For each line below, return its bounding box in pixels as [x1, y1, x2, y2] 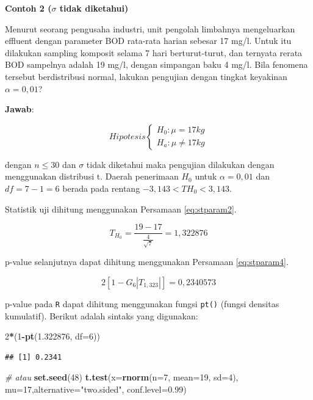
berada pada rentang [62, 181, 140, 194]
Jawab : [5, 103, 34, 115]
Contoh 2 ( [5, 2, 52, 14]
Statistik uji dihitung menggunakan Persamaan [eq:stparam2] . [5, 202, 237, 215]
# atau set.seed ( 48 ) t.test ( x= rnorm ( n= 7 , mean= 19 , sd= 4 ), [5, 371, 239, 384]
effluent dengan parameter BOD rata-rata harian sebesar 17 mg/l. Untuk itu [5, 34, 292, 47]
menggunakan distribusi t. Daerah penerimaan [5, 170, 179, 183]
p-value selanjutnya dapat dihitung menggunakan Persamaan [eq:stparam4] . [5, 255, 289, 268]
